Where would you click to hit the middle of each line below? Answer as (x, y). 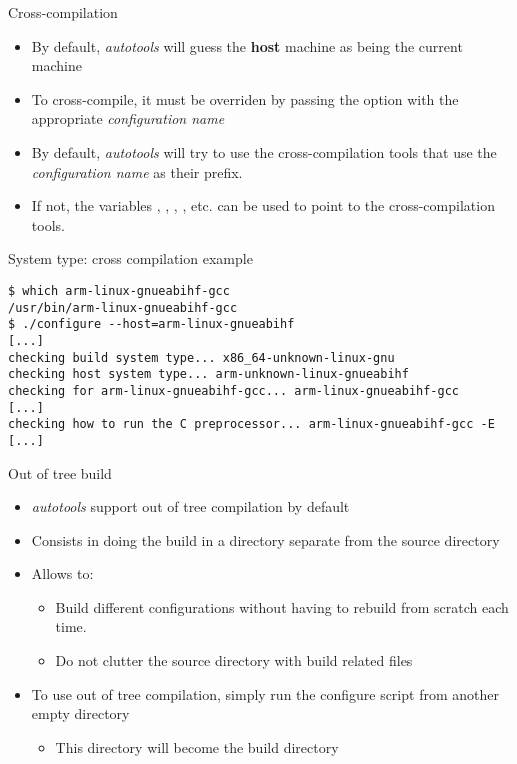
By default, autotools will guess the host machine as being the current (247, 45)
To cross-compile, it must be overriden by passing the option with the (245, 98)
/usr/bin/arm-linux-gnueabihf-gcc (123, 307)
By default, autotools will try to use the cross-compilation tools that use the (264, 151)
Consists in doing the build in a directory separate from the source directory (265, 539)
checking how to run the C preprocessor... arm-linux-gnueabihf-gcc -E (251, 424)
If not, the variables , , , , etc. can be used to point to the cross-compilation (263, 205)
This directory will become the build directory (197, 746)
